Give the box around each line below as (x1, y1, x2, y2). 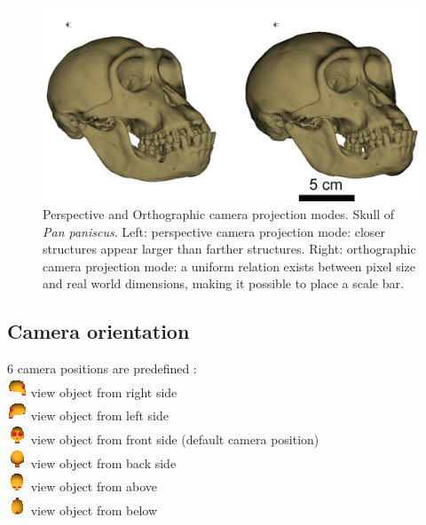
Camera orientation (7, 317, 190, 345)
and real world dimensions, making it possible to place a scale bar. (43, 274, 404, 293)
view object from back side (30, 453, 177, 472)
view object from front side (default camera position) (30, 430, 319, 448)
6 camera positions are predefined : (7, 359, 197, 378)
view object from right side (30, 382, 177, 401)
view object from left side (30, 406, 169, 425)
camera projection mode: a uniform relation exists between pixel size (43, 256, 415, 275)
